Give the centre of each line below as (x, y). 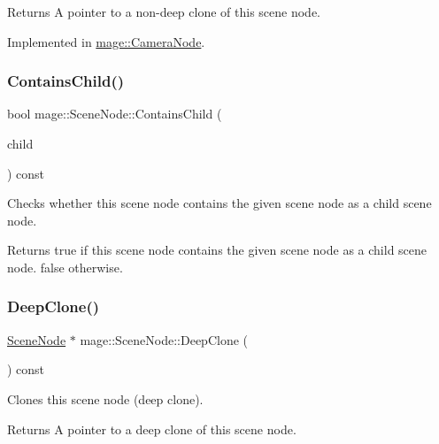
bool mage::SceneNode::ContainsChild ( (115, 114)
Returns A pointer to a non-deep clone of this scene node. (164, 11)
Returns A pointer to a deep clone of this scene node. (152, 429)
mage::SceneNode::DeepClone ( (164, 339)
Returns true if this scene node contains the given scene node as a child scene (217, 250)
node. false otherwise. (65, 267)
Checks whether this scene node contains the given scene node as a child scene (219, 203)
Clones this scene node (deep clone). (105, 398)
